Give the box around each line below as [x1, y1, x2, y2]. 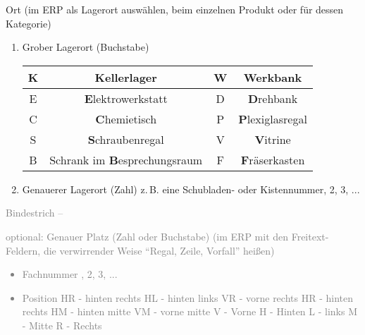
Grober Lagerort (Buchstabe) [22, 39, 149, 54]
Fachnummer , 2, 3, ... [22, 267, 118, 281]
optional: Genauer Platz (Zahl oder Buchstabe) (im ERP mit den [6, 229, 289, 243]
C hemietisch [95, 110, 157, 127]
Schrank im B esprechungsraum [49, 151, 203, 168]
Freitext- [291, 229, 329, 243]
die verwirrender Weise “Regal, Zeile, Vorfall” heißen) [43, 243, 275, 257]
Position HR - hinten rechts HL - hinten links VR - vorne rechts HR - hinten [22, 290, 353, 305]
